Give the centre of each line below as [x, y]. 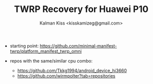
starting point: [24, 45]
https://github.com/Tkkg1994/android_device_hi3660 [72, 70]
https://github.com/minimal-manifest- [78, 45]
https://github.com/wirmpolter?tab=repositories [66, 75]
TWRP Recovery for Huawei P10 [81, 9]
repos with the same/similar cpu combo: [51, 60]
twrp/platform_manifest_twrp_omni [46, 51]
